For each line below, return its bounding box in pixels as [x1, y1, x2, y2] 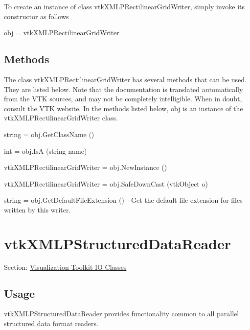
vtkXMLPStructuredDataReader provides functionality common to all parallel [4, 308, 239, 319]
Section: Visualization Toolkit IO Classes [4, 261, 127, 272]
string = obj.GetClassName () [4, 129, 94, 139]
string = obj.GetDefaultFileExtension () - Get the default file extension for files [4, 195, 243, 205]
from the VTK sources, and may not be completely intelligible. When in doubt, [4, 94, 242, 104]
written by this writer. [4, 204, 71, 214]
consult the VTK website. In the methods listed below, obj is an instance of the [4, 103, 243, 113]
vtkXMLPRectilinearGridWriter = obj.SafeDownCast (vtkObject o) [4, 178, 208, 189]
